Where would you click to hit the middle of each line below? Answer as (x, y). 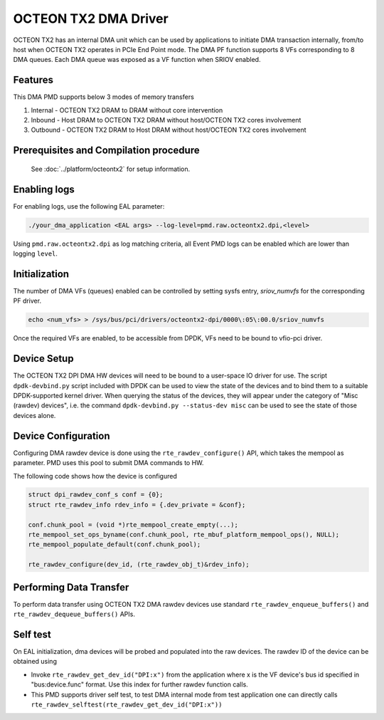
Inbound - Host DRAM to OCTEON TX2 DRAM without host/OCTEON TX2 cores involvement (166, 120)
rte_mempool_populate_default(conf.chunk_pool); (114, 544)
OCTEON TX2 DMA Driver (91, 19)
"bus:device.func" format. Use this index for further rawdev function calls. (139, 684)
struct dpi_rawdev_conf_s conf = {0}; (96, 495)
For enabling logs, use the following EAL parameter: (89, 206)
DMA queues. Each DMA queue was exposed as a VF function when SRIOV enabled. (137, 60)
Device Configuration (62, 435)
